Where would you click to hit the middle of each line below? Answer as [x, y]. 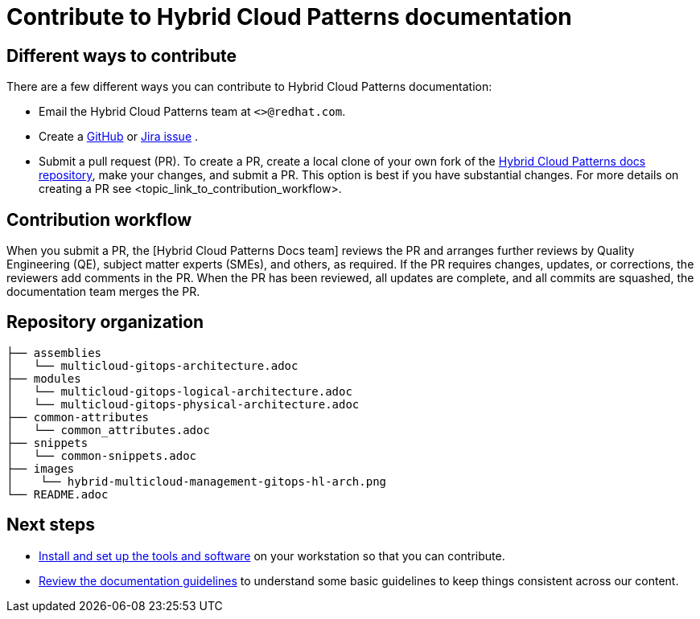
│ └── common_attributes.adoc [108, 430]
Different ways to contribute [122, 55]
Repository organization [105, 322]
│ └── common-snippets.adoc [102, 455]
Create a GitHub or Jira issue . [119, 137]
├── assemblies [54, 353]
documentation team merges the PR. [103, 292]
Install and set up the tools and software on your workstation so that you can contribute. [272, 555]
